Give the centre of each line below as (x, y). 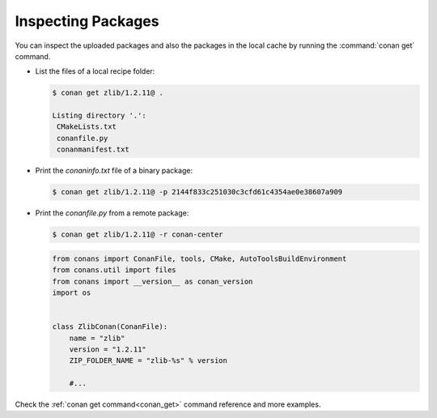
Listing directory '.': (100, 116)
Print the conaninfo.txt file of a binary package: (114, 171)
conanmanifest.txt (93, 149)
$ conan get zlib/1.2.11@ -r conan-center (138, 235)
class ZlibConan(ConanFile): (110, 327)
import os (72, 292)
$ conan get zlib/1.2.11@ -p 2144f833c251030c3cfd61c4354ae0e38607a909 (197, 192)
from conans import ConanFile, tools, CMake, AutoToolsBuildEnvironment (199, 258)
